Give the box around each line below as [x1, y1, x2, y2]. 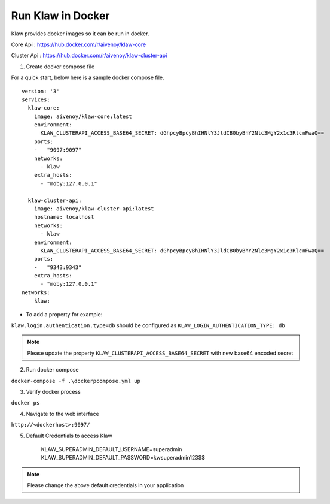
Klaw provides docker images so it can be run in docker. [11, 30, 149, 37]
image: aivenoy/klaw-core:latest [33, 113, 133, 120]
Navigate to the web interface [26, 410, 99, 417]
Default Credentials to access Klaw [26, 432, 113, 439]
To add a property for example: [26, 310, 103, 318]
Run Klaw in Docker [11, 9, 110, 22]
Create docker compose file [26, 63, 95, 70]
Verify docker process [26, 388, 81, 395]
